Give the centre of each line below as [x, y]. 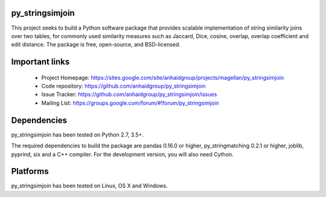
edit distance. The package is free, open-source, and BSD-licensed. [96, 45]
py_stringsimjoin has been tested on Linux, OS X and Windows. [90, 186]
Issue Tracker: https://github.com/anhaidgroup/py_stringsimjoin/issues [129, 94]
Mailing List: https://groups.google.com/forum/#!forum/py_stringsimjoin [130, 103]
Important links [40, 62]
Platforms [30, 171]
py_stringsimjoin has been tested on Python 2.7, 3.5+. [78, 134]
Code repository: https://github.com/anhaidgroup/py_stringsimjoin [124, 86]
